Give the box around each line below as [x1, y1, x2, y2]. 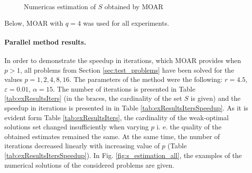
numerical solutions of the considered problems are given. [4, 159, 174, 170]
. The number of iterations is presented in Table [53, 83, 195, 94]
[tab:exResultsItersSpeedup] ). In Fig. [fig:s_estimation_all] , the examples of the [4, 150, 242, 160]
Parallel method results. [4, 36, 86, 47]
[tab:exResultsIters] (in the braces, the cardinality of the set [4, 93, 182, 103]
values [4, 74, 23, 84]
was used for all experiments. [83, 17, 169, 28]
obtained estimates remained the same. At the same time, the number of [4, 131, 220, 141]
